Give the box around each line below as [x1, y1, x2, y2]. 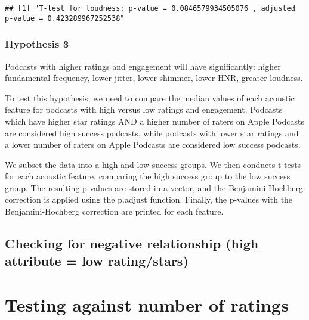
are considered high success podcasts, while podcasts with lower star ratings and [5, 126, 299, 139]
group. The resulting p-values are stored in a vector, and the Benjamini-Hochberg [5, 181, 303, 194]
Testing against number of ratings [5, 293, 289, 317]
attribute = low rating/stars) [5, 251, 189, 270]
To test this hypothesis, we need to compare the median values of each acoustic [5, 91, 295, 104]
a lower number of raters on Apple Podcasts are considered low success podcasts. [5, 138, 301, 151]
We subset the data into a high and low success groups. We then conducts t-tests [5, 158, 301, 170]
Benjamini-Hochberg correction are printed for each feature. [5, 205, 224, 218]
